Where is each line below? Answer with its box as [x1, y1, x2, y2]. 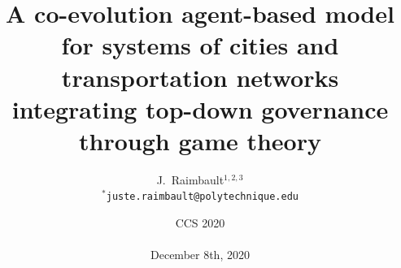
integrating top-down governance [11, 92, 389, 125]
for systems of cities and [61, 28, 339, 62]
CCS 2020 [175, 214, 225, 231]
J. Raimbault [156, 171, 224, 188]
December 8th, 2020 [150, 246, 250, 263]
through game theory [79, 123, 321, 157]
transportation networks [61, 60, 339, 93]
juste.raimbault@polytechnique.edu [106, 191, 299, 203]
